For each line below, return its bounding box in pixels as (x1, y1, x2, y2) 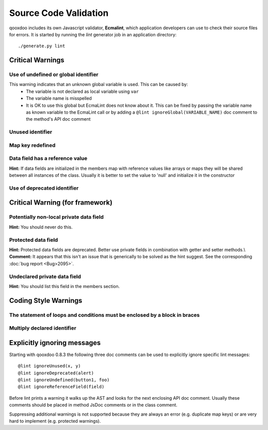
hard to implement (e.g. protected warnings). (9, 418, 101, 424)
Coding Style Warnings (9, 296, 82, 305)
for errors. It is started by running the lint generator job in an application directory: (9, 31, 177, 37)
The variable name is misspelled (26, 95, 92, 101)
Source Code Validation (9, 7, 109, 18)
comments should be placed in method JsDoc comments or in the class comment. (9, 402, 178, 408)
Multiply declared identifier (9, 325, 76, 332)
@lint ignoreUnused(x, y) (18, 363, 81, 369)
